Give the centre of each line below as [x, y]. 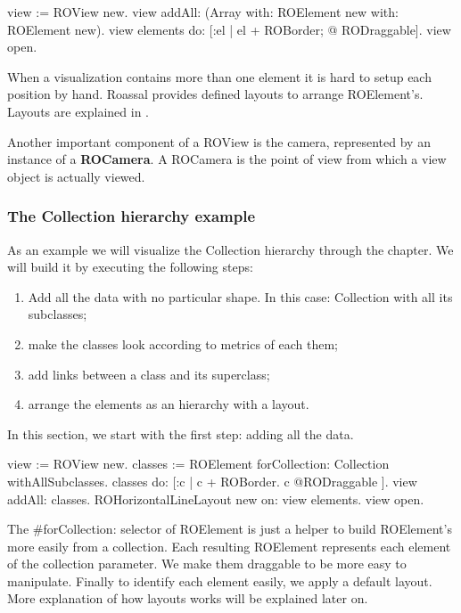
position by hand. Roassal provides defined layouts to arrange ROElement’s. [215, 94]
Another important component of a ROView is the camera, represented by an [219, 141]
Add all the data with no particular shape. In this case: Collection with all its [240, 296]
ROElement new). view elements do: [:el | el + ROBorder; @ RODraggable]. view [229, 29]
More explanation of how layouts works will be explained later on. [188, 598]
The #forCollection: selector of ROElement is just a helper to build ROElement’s [230, 529]
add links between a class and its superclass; [149, 374]
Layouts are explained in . [78, 111]
